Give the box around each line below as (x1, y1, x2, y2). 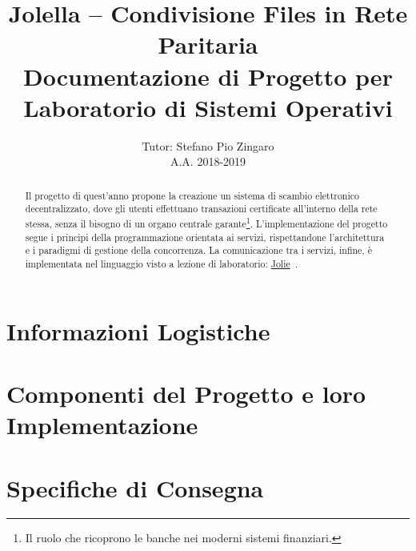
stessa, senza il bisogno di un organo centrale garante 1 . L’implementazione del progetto (25, 214, 388, 230)
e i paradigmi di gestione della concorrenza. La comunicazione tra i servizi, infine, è (25, 243, 372, 257)
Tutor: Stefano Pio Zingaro (142, 137, 274, 154)
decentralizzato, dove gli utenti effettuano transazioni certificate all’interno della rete (25, 202, 378, 215)
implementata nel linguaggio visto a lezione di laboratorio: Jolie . (25, 256, 298, 270)
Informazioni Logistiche (6, 314, 270, 347)
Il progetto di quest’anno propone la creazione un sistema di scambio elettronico (25, 188, 360, 202)
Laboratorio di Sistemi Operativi (23, 90, 393, 123)
